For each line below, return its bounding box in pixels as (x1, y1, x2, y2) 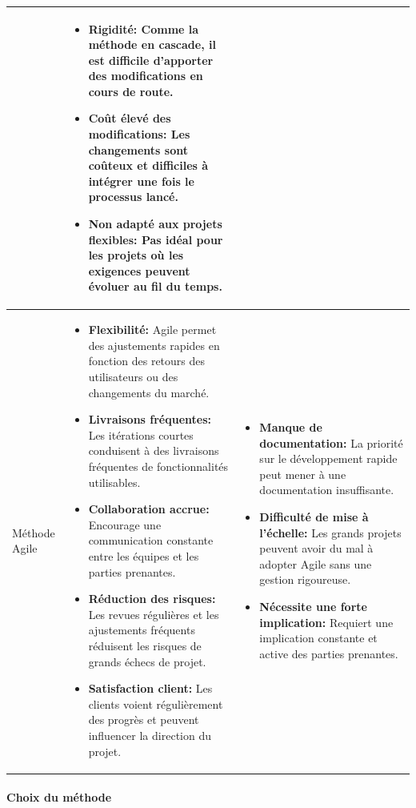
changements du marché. (88, 384, 210, 400)
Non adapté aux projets (88, 215, 222, 232)
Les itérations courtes (88, 426, 194, 443)
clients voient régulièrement (88, 695, 223, 712)
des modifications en (88, 67, 203, 84)
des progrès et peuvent (88, 711, 199, 728)
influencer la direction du (88, 726, 211, 743)
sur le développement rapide (259, 450, 398, 467)
